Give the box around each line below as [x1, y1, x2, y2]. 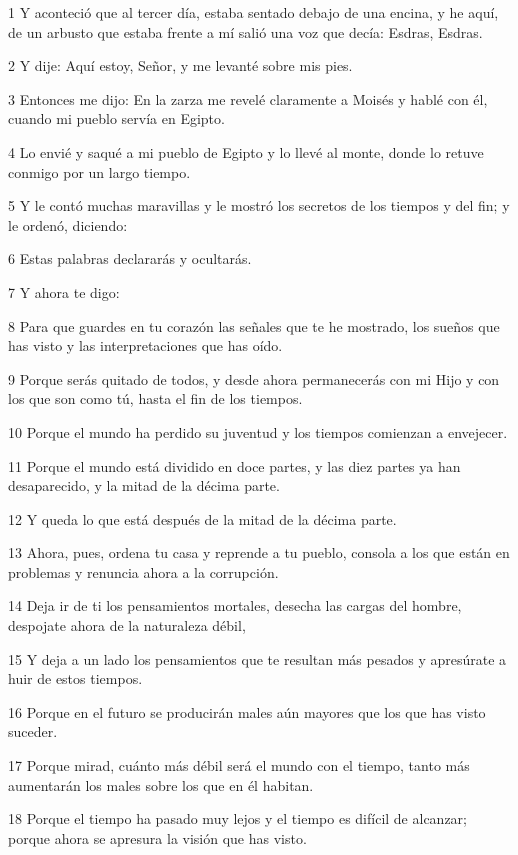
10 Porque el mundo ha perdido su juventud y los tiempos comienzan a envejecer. [8, 421, 508, 442]
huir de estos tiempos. [8, 668, 143, 689]
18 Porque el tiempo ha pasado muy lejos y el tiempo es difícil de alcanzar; [8, 808, 467, 829]
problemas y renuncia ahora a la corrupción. [8, 561, 279, 582]
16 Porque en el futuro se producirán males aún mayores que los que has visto [8, 701, 486, 722]
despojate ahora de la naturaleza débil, [8, 615, 246, 636]
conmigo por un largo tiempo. [8, 161, 191, 182]
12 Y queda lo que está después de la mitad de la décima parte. [8, 508, 397, 529]
